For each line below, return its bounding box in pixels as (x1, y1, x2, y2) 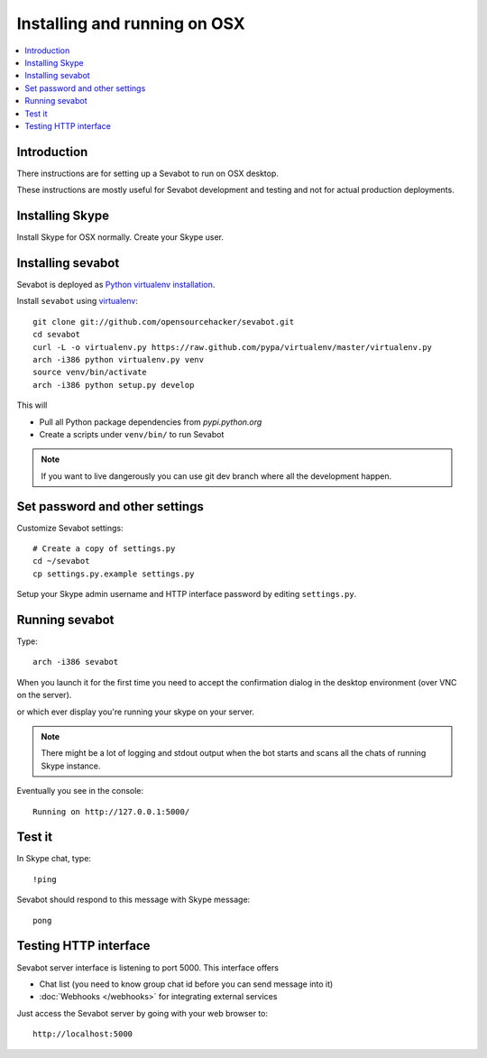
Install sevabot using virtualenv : (16, 296, 139, 307)
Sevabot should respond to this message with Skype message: (16, 894, 251, 906)
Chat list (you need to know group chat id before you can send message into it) (39, 979, 334, 989)
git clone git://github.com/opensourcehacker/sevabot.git (32, 317, 295, 327)
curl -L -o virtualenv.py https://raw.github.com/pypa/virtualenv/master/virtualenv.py (32, 342, 433, 352)
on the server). (16, 690, 72, 701)
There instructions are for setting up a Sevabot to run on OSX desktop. (16, 168, 280, 179)
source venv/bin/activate (32, 367, 148, 378)
